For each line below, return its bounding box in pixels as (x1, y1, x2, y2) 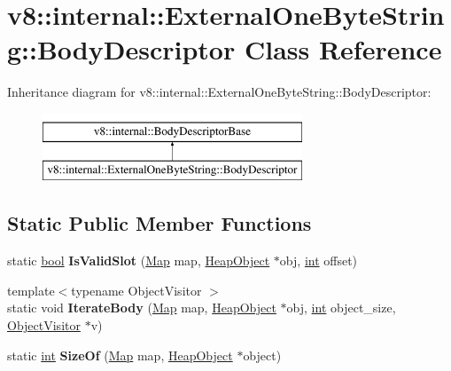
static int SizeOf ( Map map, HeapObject (7, 345, 233, 364)
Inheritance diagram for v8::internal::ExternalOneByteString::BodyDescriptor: (7, 83, 432, 101)
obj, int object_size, (286, 298, 396, 317)
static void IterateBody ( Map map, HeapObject (7, 298, 276, 317)
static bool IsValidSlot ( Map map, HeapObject (7, 251, 270, 270)
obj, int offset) (279, 251, 358, 270)
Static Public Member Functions (7, 209, 312, 237)
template (7, 280, 55, 299)
